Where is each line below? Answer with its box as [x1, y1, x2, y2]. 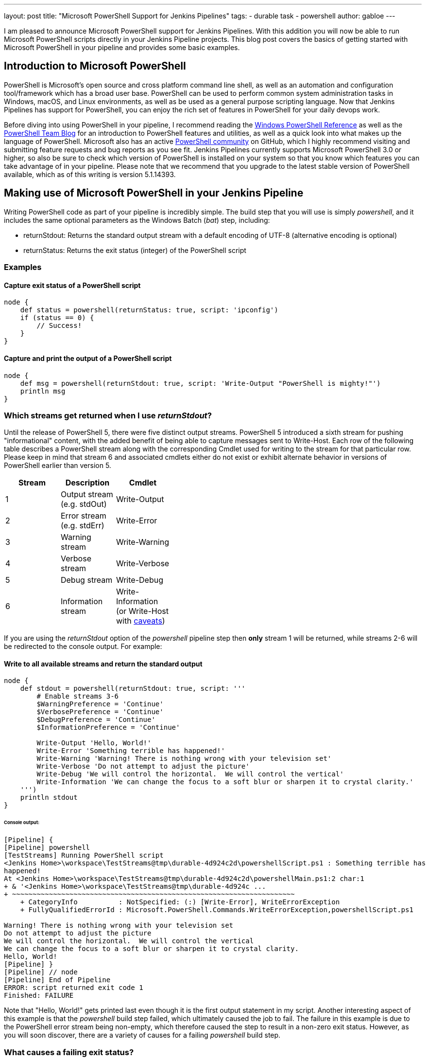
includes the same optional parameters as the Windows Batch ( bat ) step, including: [4, 216, 270, 224]
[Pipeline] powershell [4, 844, 90, 852]
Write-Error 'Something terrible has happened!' [36, 747, 225, 755]
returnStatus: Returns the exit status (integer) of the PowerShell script [23, 246, 246, 254]
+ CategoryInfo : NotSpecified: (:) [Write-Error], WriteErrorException [20, 898, 340, 906]
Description [65, 478, 110, 488]
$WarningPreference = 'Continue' [36, 700, 164, 708]
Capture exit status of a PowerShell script [4, 281, 141, 289]
